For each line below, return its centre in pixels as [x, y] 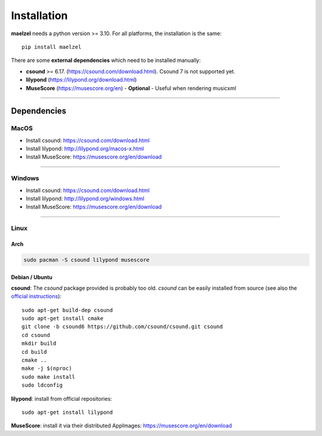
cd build [34, 352]
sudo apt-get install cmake [63, 319]
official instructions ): [36, 296]
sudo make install [49, 377]
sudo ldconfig [42, 385]
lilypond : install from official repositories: [62, 398]
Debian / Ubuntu [32, 277]
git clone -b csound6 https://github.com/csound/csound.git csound [122, 327]
